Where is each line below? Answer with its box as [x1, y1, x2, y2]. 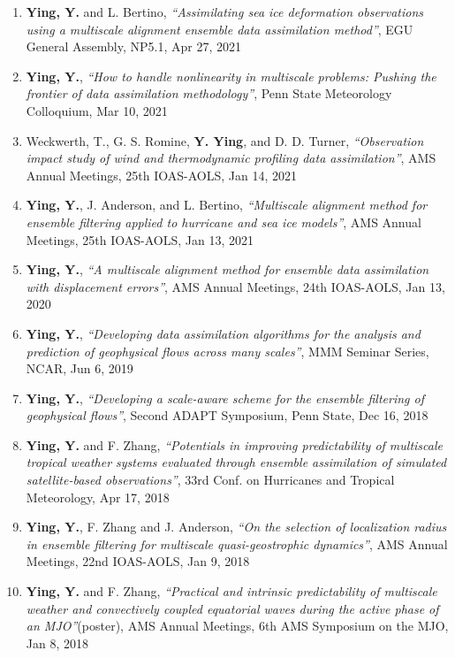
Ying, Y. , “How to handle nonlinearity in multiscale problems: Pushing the [26, 66, 436, 85]
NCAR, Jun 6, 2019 [26, 359, 133, 378]
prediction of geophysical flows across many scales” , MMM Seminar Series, [26, 341, 429, 360]
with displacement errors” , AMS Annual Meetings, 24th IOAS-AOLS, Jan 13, [26, 277, 445, 295]
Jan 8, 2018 [26, 633, 88, 652]
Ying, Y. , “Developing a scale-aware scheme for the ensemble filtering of [26, 388, 424, 407]
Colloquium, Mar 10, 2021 [26, 101, 168, 119]
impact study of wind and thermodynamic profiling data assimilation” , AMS [26, 149, 436, 167]
